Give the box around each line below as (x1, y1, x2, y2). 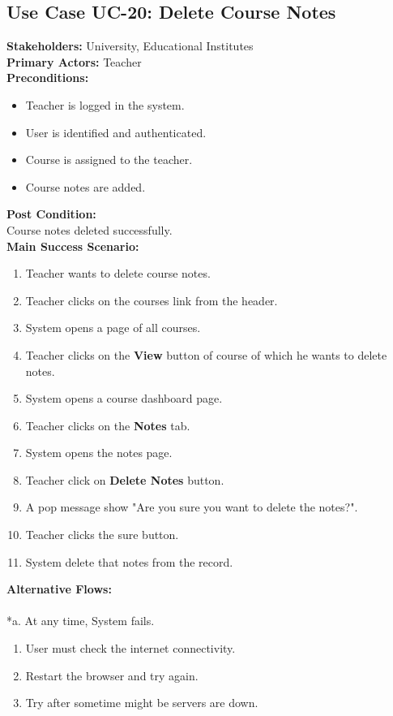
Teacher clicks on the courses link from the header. (25, 291, 278, 308)
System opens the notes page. (25, 444, 173, 461)
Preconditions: (6, 69, 89, 86)
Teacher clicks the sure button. (25, 526, 179, 543)
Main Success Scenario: (6, 237, 139, 254)
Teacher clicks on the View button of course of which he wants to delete (25, 346, 387, 363)
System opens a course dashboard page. (25, 390, 223, 407)
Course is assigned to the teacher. (25, 151, 193, 168)
